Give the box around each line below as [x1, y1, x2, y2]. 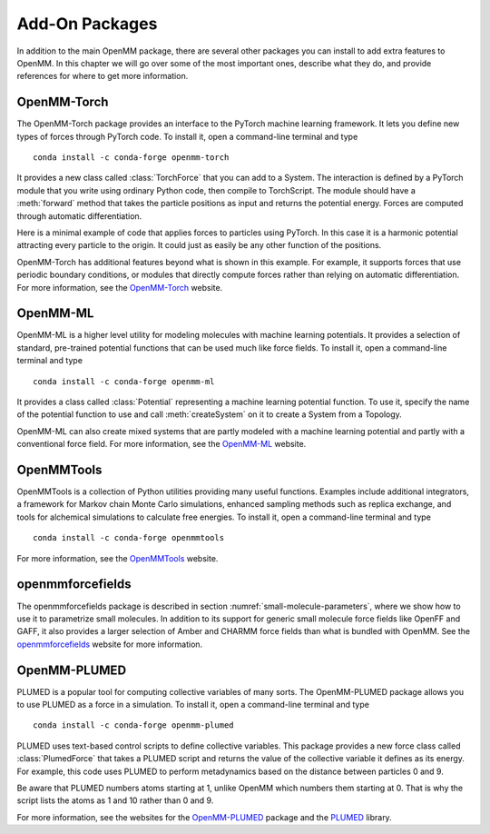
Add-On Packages [16, 14, 158, 34]
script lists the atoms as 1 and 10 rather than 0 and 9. [16, 795, 214, 806]
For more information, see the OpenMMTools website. [16, 552, 219, 563]
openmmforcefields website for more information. [16, 639, 203, 650]
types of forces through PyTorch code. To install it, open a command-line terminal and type [16, 131, 358, 142]
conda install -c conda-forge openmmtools [33, 532, 225, 543]
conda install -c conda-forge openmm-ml [33, 376, 215, 386]
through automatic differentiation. [16, 210, 142, 222]
